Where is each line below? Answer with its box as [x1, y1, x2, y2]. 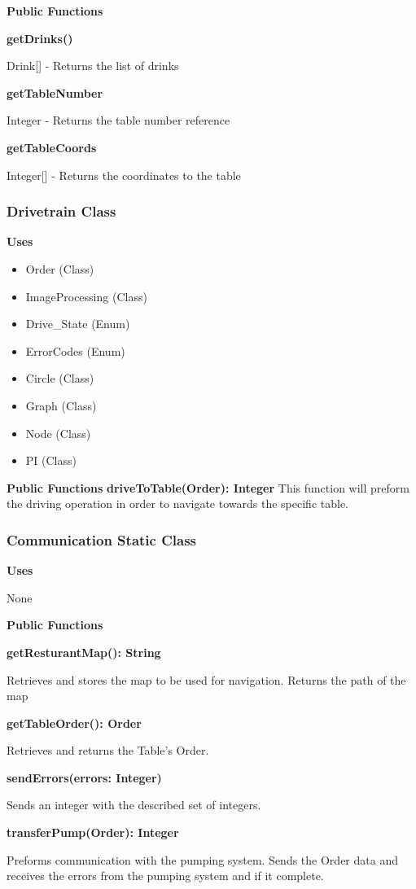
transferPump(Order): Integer [7, 824, 179, 841]
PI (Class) [25, 452, 77, 469]
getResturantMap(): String [7, 643, 161, 660]
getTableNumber [7, 84, 103, 101]
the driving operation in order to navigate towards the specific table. [7, 495, 348, 512]
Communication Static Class [7, 529, 196, 550]
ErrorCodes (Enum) [25, 342, 125, 359]
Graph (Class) [25, 396, 97, 414]
